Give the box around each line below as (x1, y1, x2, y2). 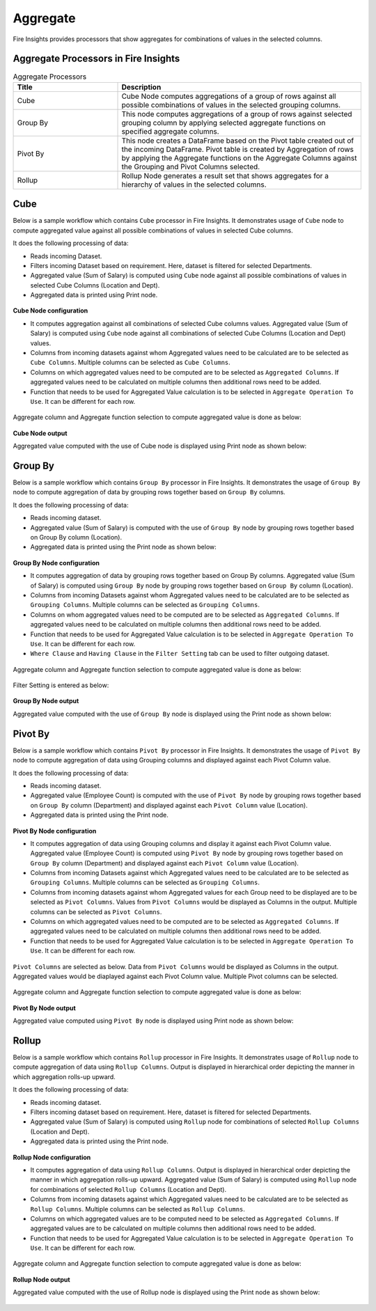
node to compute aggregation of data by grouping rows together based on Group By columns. (13, 488, 285, 496)
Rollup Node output (13, 1275, 70, 1284)
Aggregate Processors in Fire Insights (13, 53, 180, 65)
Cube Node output (13, 429, 68, 437)
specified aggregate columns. (121, 126, 219, 136)
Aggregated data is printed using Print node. (30, 291, 158, 299)
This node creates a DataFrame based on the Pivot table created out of (121, 136, 354, 146)
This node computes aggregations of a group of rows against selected (121, 109, 352, 118)
